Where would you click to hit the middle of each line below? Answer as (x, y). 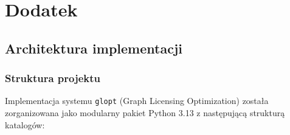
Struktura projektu (53, 78)
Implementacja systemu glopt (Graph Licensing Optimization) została (137, 101)
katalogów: (25, 124)
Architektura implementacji (94, 48)
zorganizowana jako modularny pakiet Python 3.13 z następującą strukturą (145, 113)
